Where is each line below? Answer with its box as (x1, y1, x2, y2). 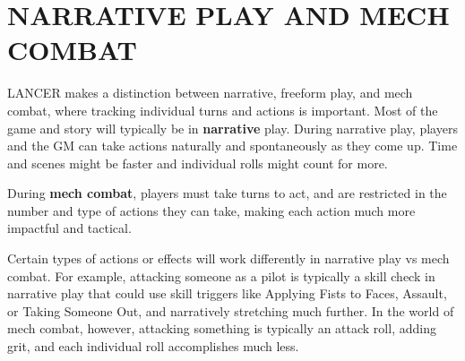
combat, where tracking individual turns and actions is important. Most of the (7, 100, 438, 119)
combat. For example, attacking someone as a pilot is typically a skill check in (7, 266, 435, 285)
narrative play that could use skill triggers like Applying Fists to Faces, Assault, (7, 284, 447, 303)
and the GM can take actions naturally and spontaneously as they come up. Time (7, 136, 458, 155)
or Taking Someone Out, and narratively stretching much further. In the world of (7, 301, 454, 320)
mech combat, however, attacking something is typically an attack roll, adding (7, 319, 436, 338)
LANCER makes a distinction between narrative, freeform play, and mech (7, 83, 413, 102)
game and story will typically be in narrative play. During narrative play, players (7, 118, 458, 137)
